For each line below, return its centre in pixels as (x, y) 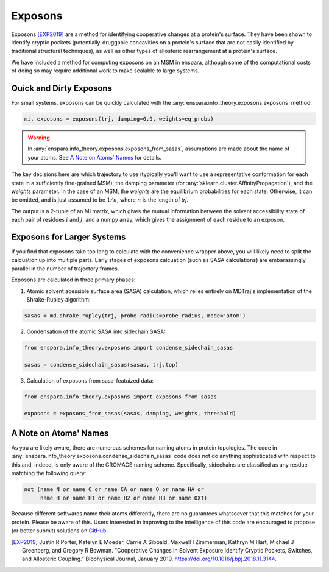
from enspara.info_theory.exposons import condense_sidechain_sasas (129, 348)
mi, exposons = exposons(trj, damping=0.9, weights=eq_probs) (119, 119)
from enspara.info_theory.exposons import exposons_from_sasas (121, 397)
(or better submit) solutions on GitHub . (59, 531)
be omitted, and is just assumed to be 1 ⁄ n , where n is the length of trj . (100, 200)
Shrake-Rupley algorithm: (58, 299)
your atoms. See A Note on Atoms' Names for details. (94, 157)
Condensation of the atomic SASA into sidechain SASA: (96, 331)
